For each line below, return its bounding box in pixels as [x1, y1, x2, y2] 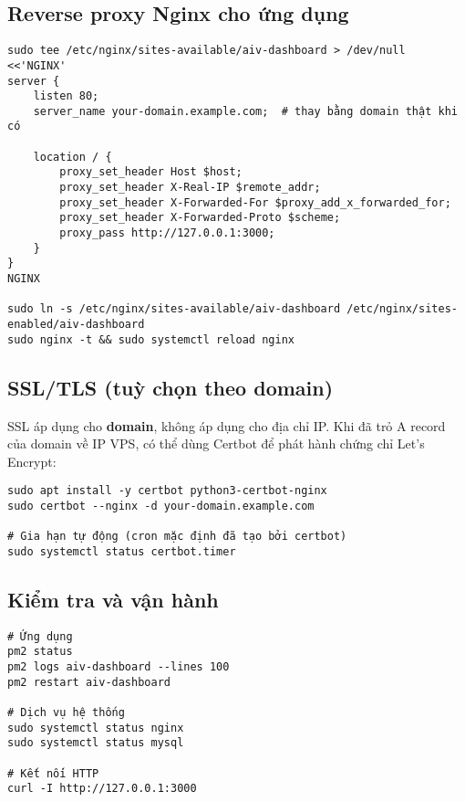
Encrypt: [7, 451, 57, 470]
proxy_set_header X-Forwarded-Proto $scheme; [59, 211, 341, 225]
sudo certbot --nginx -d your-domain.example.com [7, 499, 315, 512]
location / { [33, 150, 112, 164]
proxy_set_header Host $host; [59, 165, 243, 179]
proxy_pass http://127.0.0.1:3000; [59, 227, 275, 240]
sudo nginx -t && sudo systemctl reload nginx [7, 332, 294, 346]
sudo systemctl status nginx [7, 721, 184, 734]
